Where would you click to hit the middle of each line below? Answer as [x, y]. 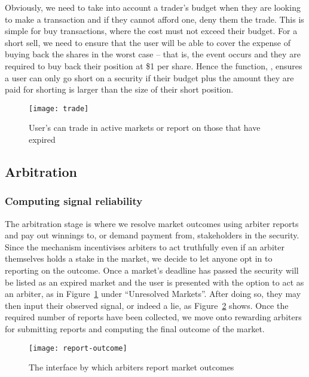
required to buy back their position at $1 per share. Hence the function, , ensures [154, 65]
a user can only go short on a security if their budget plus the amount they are [149, 77]
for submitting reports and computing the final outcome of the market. [135, 328]
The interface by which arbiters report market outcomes [131, 367]
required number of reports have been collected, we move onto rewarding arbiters [153, 317]
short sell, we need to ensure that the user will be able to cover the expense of [148, 42]
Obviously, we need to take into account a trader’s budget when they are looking [153, 7]
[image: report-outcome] [78, 348]
